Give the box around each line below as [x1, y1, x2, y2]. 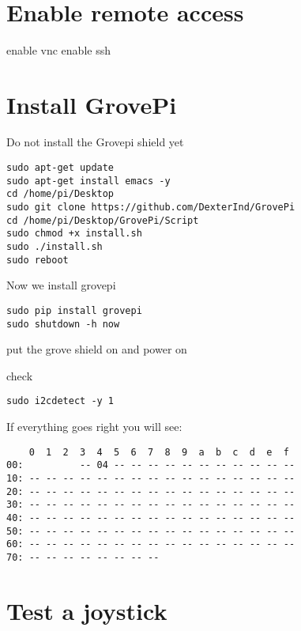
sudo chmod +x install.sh [6, 228, 142, 240]
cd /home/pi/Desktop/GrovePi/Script [6, 214, 199, 226]
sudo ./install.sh [6, 240, 103, 252]
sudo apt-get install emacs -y [6, 175, 171, 187]
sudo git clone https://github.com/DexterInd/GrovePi [6, 202, 295, 213]
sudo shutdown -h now [6, 318, 120, 330]
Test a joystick [6, 594, 167, 626]
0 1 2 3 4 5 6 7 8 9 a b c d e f [28, 446, 289, 458]
